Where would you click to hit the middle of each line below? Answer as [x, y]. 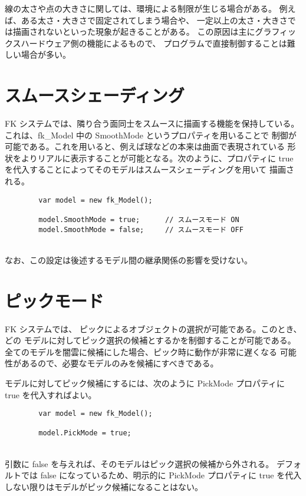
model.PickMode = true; [85, 433]
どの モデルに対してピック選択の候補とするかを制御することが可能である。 [150, 340]
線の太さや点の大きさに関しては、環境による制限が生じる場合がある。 [141, 8]
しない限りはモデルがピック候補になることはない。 [104, 486]
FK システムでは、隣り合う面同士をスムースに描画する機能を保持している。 [152, 123]
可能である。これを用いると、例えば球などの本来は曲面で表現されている [145, 146]
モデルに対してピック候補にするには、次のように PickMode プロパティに [145, 383]
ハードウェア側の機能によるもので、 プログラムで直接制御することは [154, 43]
